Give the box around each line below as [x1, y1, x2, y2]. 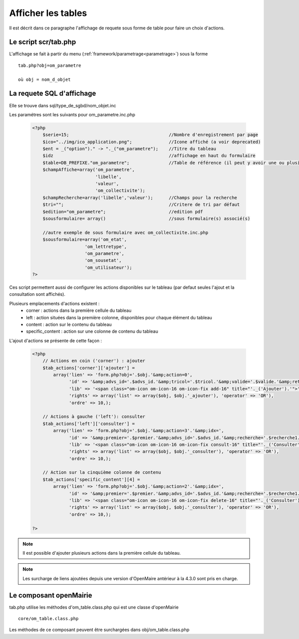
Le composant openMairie [9, 591, 92, 600]
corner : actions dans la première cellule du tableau [26, 307, 132, 314]
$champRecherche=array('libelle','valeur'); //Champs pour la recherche [42, 195, 238, 201]
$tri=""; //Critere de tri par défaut [42, 202, 240, 208]
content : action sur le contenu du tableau [26, 322, 112, 328]
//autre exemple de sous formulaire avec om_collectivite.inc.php [42, 229, 209, 235]
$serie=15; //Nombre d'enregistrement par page [42, 132, 259, 138]
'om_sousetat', [85, 257, 122, 263]
